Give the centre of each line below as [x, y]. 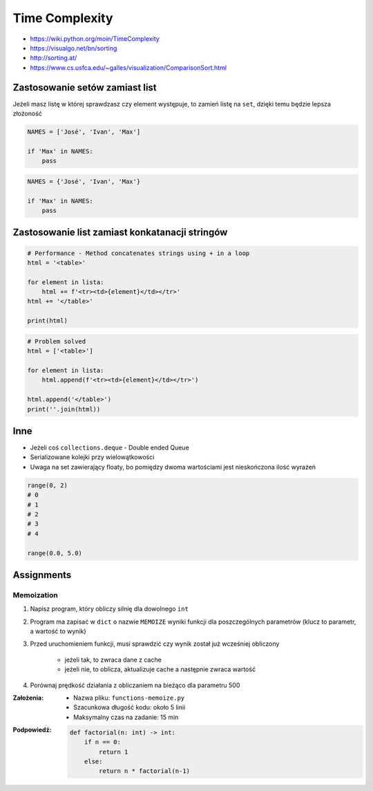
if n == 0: [102, 742]
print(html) [48, 321]
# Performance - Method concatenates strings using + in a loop [138, 253]
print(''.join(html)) [64, 409]
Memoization [35, 595]
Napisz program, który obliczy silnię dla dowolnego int [109, 609]
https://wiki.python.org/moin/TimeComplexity [95, 39]
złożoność [28, 113]
